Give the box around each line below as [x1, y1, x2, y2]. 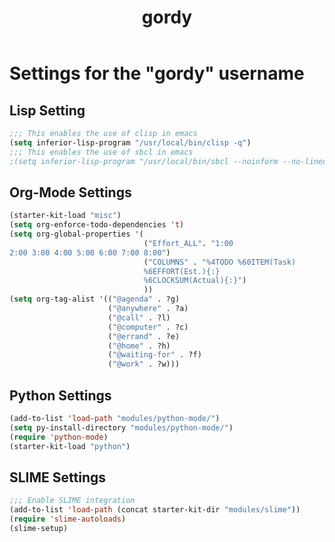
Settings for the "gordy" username [9, 62, 305, 85]
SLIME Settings [9, 469, 107, 486]
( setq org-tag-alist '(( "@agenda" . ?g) [9, 294, 181, 305]
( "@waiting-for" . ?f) [107, 350, 202, 360]
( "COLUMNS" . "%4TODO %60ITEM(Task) [143, 257, 297, 267]
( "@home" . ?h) [107, 341, 171, 351]
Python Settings [9, 387, 112, 404]
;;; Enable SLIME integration [9, 496, 136, 506]
